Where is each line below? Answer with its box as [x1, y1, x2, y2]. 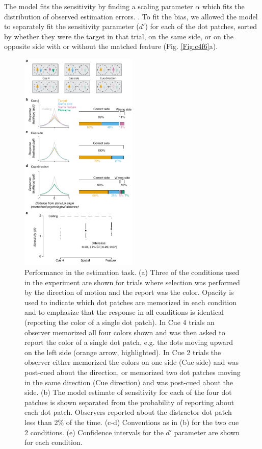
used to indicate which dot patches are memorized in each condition [24, 296, 237, 307]
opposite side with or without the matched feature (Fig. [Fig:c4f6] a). [4, 41, 218, 52]
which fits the [202, 1, 245, 11]
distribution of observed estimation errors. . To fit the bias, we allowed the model [4, 11, 258, 21]
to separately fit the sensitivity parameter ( [4, 21, 139, 32]
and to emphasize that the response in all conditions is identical [24, 307, 224, 317]
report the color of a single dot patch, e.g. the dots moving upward [24, 337, 233, 347]
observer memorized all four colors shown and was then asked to [24, 327, 225, 337]
